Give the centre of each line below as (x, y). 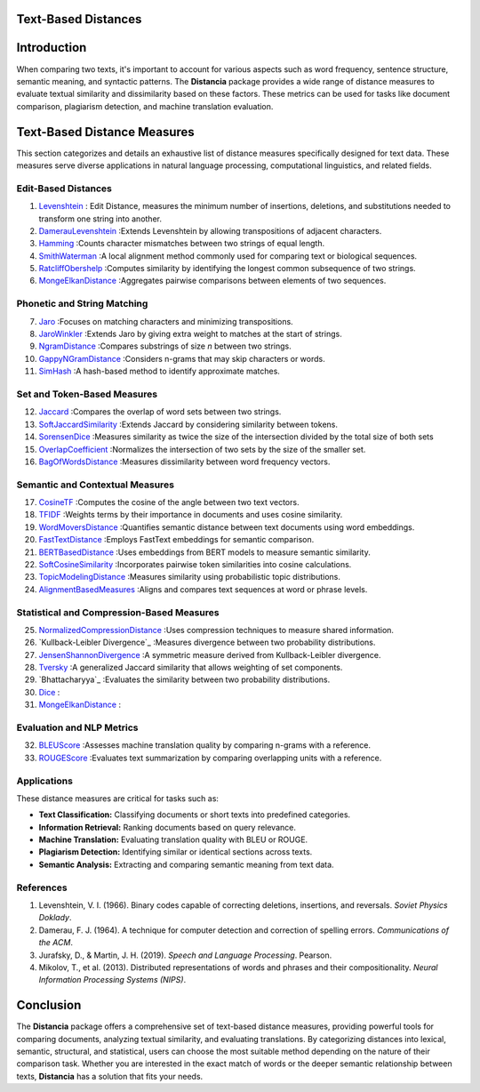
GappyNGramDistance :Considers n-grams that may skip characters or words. (182, 358)
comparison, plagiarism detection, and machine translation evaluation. (145, 106)
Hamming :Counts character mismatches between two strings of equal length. (181, 244)
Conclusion (49, 1005)
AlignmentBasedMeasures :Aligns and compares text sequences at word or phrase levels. (203, 589)
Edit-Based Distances (64, 189)
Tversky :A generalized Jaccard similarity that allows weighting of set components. (191, 668)
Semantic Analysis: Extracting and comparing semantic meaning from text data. (186, 864)
